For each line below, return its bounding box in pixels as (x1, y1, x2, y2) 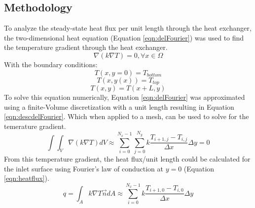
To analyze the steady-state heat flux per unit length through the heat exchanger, (4, 23, 252, 33)
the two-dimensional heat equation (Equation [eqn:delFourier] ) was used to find (4, 32, 244, 42)
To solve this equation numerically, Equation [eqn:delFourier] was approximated (4, 92, 245, 102)
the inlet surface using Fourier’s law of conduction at (4, 163, 163, 173)
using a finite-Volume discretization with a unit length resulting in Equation (4, 101, 234, 112)
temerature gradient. (4, 121, 66, 131)
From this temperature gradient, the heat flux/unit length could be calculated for (4, 153, 251, 164)
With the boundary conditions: (4, 59, 98, 69)
